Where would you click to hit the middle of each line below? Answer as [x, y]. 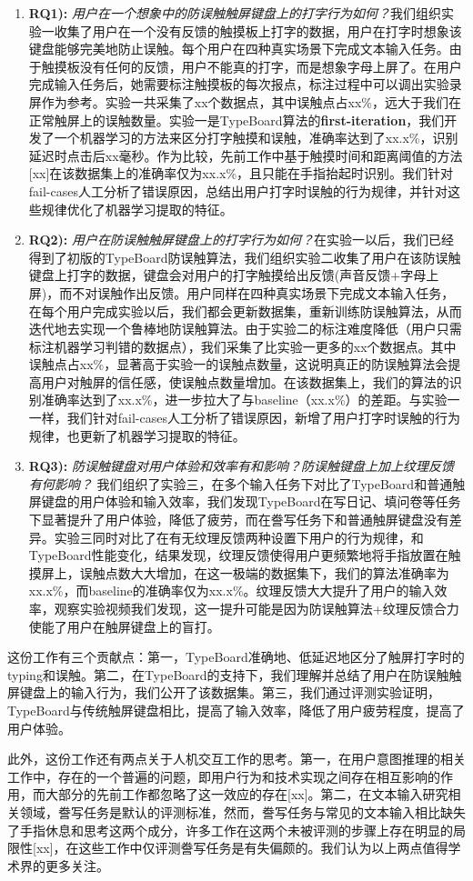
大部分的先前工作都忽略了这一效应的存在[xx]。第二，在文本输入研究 [247, 794]
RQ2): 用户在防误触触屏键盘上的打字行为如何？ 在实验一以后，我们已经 [241, 240]
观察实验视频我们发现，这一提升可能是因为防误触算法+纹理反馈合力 [257, 608]
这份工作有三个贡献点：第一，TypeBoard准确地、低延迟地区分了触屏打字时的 [236, 657]
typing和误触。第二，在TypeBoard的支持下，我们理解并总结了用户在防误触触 [235, 674]
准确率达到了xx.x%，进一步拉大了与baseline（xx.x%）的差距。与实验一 [251, 400]
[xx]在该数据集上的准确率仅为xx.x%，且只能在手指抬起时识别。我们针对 [241, 173]
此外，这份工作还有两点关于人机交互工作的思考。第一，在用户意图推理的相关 [236, 759]
